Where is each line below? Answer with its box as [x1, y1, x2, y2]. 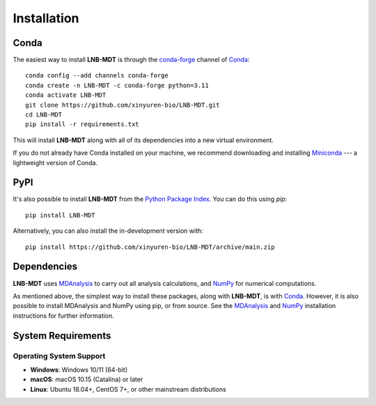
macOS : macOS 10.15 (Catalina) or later [30, 375, 143, 383]
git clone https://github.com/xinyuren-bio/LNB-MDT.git [25, 101, 220, 109]
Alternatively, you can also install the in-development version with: [13, 227, 203, 235]
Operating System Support [13, 351, 106, 360]
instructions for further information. [13, 311, 114, 320]
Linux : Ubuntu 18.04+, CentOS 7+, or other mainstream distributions [30, 385, 226, 393]
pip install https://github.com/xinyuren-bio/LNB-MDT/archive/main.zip [25, 243, 275, 251]
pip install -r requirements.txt [25, 121, 139, 128]
